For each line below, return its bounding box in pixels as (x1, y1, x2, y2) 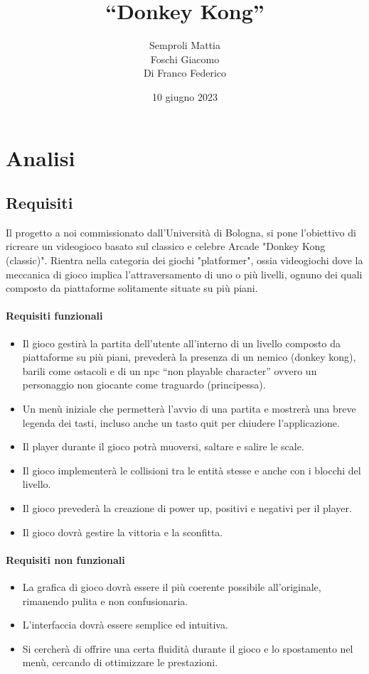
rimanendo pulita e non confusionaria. (22, 593, 188, 608)
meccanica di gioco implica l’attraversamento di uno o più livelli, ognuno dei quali (6, 266, 363, 281)
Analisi (6, 143, 75, 172)
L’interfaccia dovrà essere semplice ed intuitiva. (22, 617, 228, 632)
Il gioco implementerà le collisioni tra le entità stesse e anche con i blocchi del (22, 462, 361, 477)
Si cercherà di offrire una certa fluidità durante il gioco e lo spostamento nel (22, 641, 353, 656)
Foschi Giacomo (150, 51, 220, 66)
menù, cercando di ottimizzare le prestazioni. (22, 655, 218, 670)
